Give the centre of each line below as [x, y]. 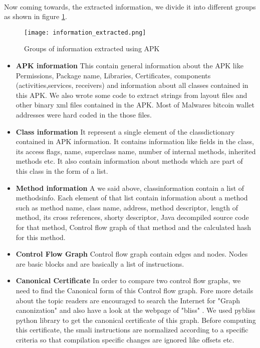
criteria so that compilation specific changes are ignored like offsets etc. [125, 339]
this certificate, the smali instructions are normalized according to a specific [132, 330]
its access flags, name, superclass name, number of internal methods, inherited [136, 151]
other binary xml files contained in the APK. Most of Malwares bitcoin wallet [135, 105]
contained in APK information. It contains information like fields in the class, [135, 141]
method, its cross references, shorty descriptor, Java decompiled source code [132, 217]
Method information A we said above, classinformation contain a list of [130, 188]
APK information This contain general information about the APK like [129, 66]
